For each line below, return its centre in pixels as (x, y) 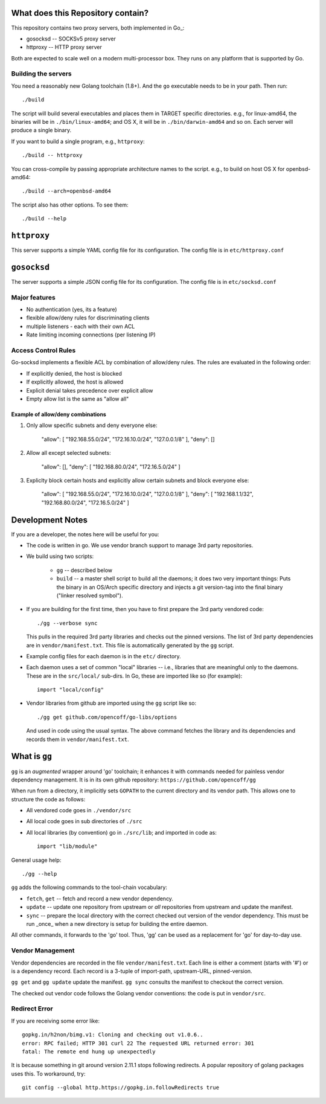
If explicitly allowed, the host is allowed (75, 382)
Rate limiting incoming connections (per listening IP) (91, 335)
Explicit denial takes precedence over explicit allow (90, 390)
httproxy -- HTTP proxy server (64, 47)
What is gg (32, 756)
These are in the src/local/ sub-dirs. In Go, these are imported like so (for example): (134, 676)
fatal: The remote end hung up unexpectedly (89, 1052)
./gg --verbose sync (67, 623)
